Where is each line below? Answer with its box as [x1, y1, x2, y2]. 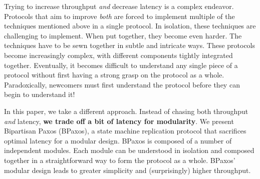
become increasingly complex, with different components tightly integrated [4, 49, 233, 60]
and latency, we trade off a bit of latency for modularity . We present [4, 115, 234, 126]
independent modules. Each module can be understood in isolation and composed [4, 145, 254, 155]
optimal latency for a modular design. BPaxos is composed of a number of [4, 135, 232, 145]
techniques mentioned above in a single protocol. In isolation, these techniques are [4, 20, 256, 31]
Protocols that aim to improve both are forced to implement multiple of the [4, 10, 235, 21]
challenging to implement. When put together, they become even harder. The [4, 30, 242, 40]
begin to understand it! [4, 89, 75, 99]
